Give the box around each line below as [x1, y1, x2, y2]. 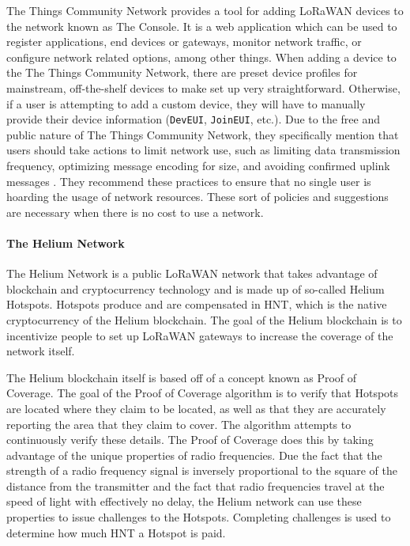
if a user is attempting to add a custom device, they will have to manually [6, 95, 366, 112]
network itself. [6, 343, 75, 359]
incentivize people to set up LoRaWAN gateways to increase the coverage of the [6, 327, 393, 343]
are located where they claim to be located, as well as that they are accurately [6, 400, 386, 416]
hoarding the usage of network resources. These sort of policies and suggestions [6, 188, 389, 205]
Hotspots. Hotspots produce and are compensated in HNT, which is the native [6, 296, 387, 313]
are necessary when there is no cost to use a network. [6, 203, 264, 220]
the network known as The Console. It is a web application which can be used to [6, 17, 397, 34]
